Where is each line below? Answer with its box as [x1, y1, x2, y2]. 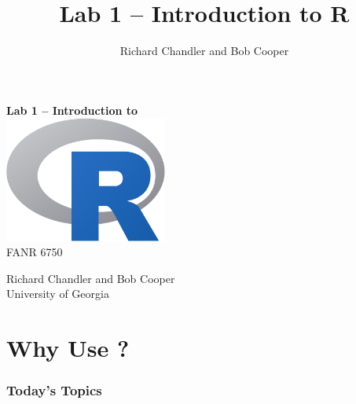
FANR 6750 [6, 244, 63, 260]
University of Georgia [6, 285, 109, 302]
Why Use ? [6, 332, 130, 364]
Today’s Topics [6, 380, 102, 400]
